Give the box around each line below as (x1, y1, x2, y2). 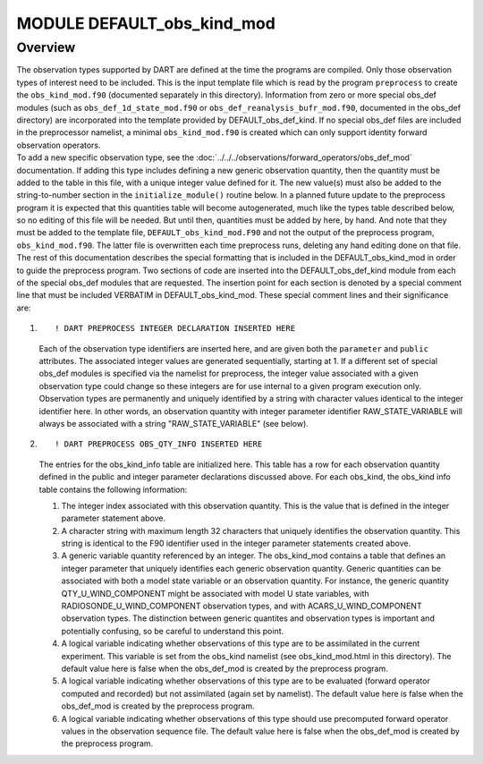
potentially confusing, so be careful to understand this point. (61, 625, 284, 636)
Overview (16, 39, 76, 55)
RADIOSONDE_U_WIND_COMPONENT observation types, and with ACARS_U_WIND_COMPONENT (61, 600, 422, 612)
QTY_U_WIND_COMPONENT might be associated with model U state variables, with (61, 588, 369, 598)
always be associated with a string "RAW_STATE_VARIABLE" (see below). (38, 418, 309, 429)
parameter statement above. (61, 513, 166, 523)
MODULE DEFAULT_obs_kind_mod (16, 13, 276, 33)
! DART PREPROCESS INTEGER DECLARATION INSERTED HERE (55, 323, 295, 334)
